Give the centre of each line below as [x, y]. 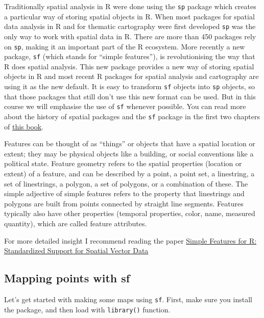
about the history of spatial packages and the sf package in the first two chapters [132, 116]
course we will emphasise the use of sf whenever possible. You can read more [125, 106]
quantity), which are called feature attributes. [76, 223]
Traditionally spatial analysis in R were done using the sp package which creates [130, 6]
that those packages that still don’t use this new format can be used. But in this [130, 96]
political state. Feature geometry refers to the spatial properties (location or [123, 163]
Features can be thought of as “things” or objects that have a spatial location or [130, 143]
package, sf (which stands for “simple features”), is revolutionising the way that [130, 56]
